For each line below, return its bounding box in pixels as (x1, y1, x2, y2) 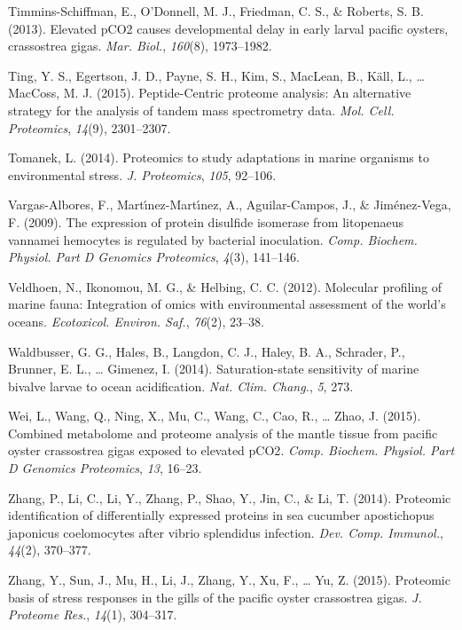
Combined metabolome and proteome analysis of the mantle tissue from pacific (8, 423, 438, 442)
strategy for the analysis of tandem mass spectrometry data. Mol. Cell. (8, 100, 395, 119)
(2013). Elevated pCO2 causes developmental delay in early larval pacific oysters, (8, 19, 449, 37)
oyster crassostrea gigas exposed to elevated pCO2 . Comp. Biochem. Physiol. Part (8, 441, 455, 460)
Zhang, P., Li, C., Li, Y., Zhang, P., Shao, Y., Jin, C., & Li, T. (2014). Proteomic (8, 488, 451, 507)
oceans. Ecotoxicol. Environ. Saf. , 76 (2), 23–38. (8, 311, 264, 330)
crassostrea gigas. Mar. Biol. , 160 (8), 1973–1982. (8, 36, 272, 55)
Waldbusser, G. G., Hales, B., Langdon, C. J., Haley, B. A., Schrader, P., (8, 342, 405, 360)
